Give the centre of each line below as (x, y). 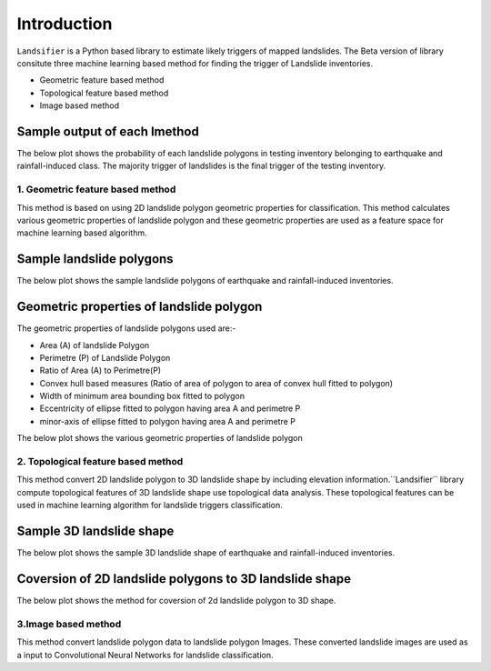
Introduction (65, 24)
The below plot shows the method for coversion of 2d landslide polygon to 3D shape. (176, 601)
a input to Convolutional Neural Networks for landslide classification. (145, 655)
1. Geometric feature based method (96, 189)
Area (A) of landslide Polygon (95, 345)
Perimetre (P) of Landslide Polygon (105, 357)
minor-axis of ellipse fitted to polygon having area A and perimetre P (167, 421)
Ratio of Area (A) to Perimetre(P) (100, 371)
